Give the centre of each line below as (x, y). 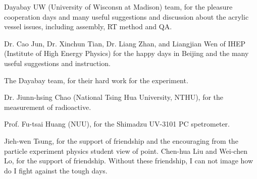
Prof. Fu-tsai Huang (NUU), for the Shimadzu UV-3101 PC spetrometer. (117, 124)
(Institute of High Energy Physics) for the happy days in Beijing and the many (126, 53)
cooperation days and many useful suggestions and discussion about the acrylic (126, 16)
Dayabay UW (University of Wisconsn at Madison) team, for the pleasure (118, 7)
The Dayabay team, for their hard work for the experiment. (96, 80)
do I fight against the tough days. (56, 170)
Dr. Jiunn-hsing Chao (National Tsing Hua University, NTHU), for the (114, 97)
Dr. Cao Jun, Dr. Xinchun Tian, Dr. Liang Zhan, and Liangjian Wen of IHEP (125, 43)
